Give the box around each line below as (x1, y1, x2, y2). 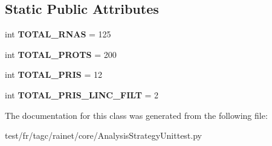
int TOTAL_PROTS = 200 (5, 48, 117, 60)
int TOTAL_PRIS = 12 (5, 68, 102, 81)
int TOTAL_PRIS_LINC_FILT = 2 (5, 88, 159, 101)
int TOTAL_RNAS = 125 (5, 28, 111, 40)
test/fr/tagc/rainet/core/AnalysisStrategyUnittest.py (5, 129, 202, 142)
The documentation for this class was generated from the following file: (5, 109, 268, 121)
